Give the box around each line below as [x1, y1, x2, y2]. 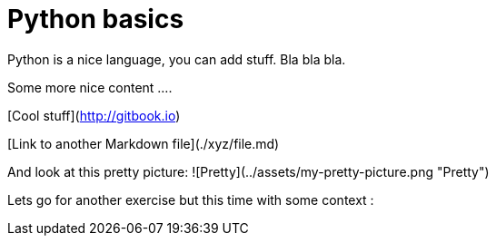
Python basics [7, 4, 184, 34]
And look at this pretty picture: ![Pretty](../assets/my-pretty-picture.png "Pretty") [7, 163, 490, 180]
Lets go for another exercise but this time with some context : [7, 191, 374, 208]
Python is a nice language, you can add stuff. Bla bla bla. [7, 51, 346, 67]
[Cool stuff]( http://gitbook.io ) [7, 107, 181, 123]
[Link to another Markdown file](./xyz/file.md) [7, 135, 280, 151]
